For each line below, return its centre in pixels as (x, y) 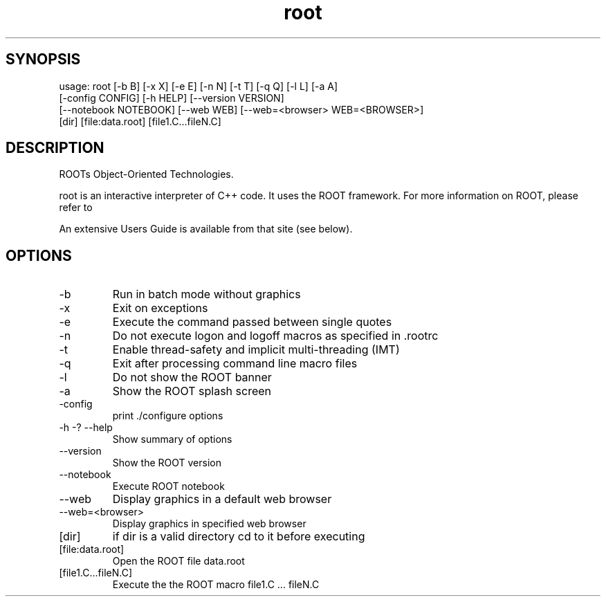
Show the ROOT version (167, 463)
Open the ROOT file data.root (178, 561)
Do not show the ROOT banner (192, 377)
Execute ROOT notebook (168, 486)
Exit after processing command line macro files (235, 364)
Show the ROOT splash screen (192, 391)
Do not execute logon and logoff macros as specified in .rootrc (275, 336)
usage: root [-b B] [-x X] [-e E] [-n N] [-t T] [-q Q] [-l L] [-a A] (198, 86)
